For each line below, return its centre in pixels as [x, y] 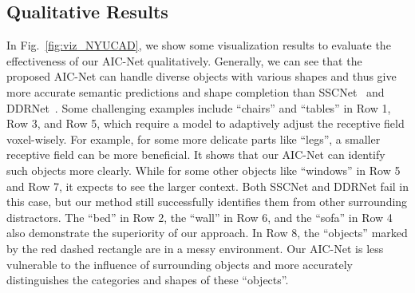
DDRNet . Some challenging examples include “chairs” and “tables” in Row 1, [199, 107]
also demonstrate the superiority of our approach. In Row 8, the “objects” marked [207, 233]
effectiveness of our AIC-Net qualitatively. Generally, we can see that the [184, 60]
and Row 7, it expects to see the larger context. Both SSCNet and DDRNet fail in [207, 186]
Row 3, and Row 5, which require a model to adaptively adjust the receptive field [206, 123]
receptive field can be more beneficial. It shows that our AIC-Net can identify [196, 154]
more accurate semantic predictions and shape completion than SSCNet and [196, 91]
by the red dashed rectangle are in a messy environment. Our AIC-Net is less [195, 248]
